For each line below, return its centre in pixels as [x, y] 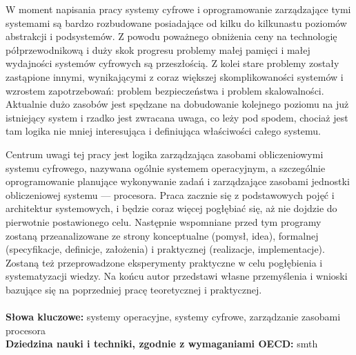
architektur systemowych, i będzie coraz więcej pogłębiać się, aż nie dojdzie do [171, 208]
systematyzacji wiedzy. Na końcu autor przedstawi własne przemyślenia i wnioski [177, 276]
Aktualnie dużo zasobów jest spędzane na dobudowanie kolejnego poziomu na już [177, 104]
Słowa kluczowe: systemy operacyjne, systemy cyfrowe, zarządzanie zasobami [173, 317]
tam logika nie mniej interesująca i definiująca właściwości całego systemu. [164, 131]
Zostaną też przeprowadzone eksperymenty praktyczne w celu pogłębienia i [164, 262]
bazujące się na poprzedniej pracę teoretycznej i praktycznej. [134, 289]
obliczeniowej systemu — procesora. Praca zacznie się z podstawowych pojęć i [170, 194]
